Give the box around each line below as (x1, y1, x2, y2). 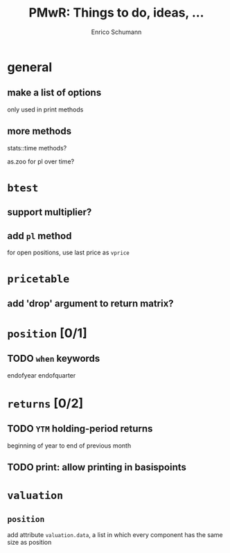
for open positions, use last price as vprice (7, 248, 130, 256)
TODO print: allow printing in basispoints (7, 461, 187, 473)
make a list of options (7, 87, 102, 98)
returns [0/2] (7, 395, 84, 411)
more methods (7, 125, 71, 137)
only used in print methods (7, 105, 84, 114)
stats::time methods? (7, 143, 67, 152)
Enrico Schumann (91, 28, 142, 36)
